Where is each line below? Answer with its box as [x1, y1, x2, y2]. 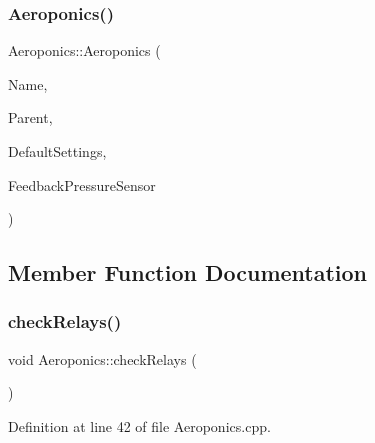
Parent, [8, 107, 53, 128]
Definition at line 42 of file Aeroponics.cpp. [8, 415, 271, 436]
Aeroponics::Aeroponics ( [8, 40, 161, 61]
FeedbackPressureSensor [8, 174, 156, 195]
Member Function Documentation [8, 257, 368, 288]
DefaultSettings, [8, 141, 107, 161]
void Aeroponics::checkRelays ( [8, 348, 197, 369]
